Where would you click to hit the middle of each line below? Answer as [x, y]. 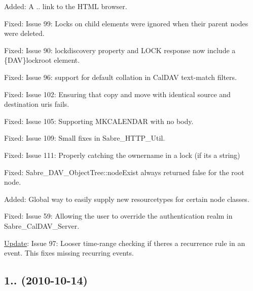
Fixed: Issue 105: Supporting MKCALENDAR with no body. [99, 121]
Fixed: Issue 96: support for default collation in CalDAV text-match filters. [120, 77]
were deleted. [24, 33]
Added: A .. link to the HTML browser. [66, 6]
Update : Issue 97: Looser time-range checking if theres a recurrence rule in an [125, 243]
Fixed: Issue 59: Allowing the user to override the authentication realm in [118, 216]
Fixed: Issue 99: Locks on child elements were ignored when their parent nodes [126, 23]
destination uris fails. [37, 104]
